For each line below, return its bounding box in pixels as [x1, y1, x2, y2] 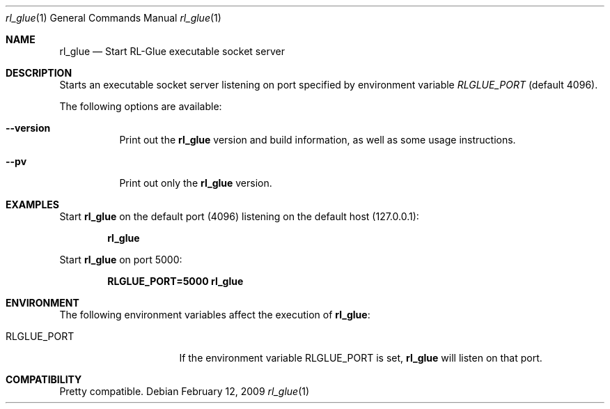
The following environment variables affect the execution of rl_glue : [59, 309, 370, 321]
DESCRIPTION [6, 67, 72, 79]
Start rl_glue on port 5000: [59, 254, 182, 265]
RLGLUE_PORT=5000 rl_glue [107, 275, 244, 287]
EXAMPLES [6, 199, 59, 210]
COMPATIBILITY [6, 373, 82, 385]
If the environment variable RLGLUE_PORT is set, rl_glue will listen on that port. [179, 352, 542, 364]
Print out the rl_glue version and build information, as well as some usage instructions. [119, 134, 516, 146]
